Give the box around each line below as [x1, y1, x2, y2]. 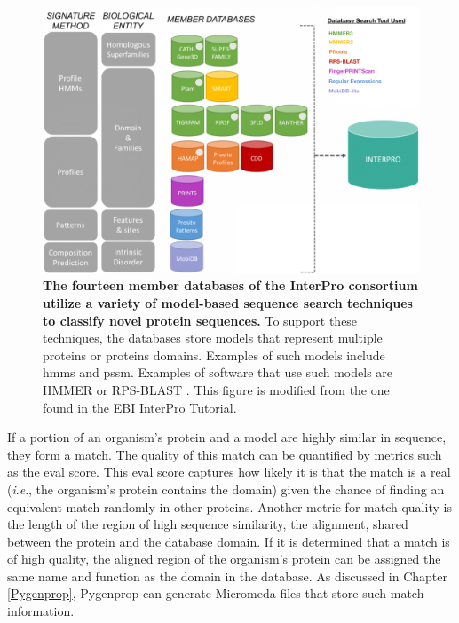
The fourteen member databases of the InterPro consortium [43, 276, 418, 295]
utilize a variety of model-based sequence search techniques [43, 293, 413, 311]
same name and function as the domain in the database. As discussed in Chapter [7, 566, 448, 585]
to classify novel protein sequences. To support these [43, 311, 358, 329]
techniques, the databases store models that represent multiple [43, 328, 383, 347]
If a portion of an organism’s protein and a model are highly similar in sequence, [7, 428, 447, 446]
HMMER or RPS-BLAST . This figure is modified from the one [43, 380, 390, 398]
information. [7, 602, 75, 620]
